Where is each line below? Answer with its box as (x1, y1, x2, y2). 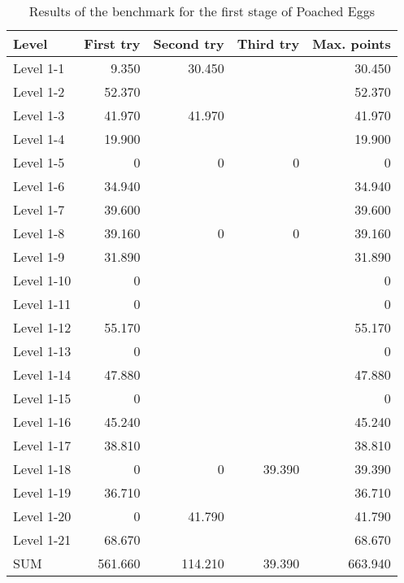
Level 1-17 (13, 436, 72, 455)
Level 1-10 (13, 271, 72, 289)
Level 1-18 (13, 459, 72, 478)
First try (84, 34, 141, 53)
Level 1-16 (13, 412, 72, 431)
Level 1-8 (13, 224, 65, 242)
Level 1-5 (13, 153, 65, 172)
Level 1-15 (13, 389, 72, 407)
